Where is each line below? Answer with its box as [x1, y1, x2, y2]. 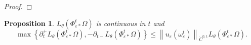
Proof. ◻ [4, 1, 32, 11]
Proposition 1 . [4, 17, 54, 28]
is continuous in [96, 17, 146, 28]
